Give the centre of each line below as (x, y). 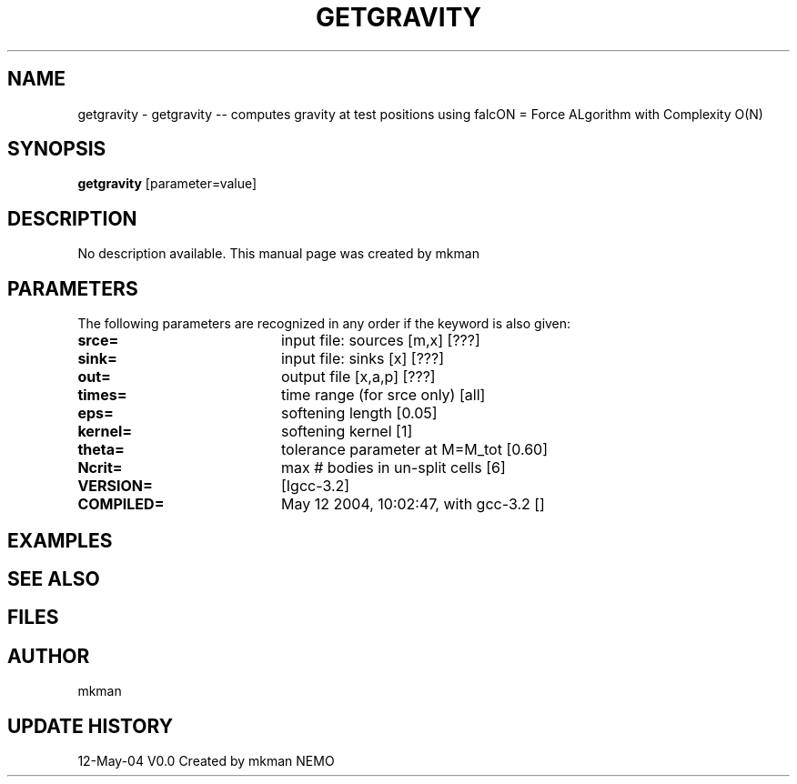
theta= (101, 450)
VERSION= (115, 486)
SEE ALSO (54, 578)
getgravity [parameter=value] (167, 184)
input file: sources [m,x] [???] (380, 341)
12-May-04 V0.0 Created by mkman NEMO (206, 761)
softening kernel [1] (347, 432)
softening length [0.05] (359, 413)
